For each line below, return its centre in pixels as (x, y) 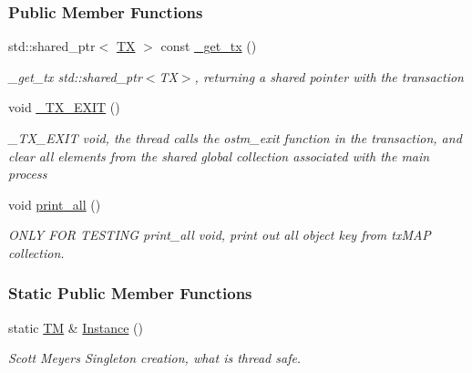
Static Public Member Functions (130, 293)
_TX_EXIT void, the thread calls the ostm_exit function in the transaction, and (235, 138)
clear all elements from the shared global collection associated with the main (219, 155)
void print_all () (55, 204)
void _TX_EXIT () (64, 107)
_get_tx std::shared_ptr (75, 76)
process (28, 174)
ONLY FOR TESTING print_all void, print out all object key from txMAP (220, 235)
